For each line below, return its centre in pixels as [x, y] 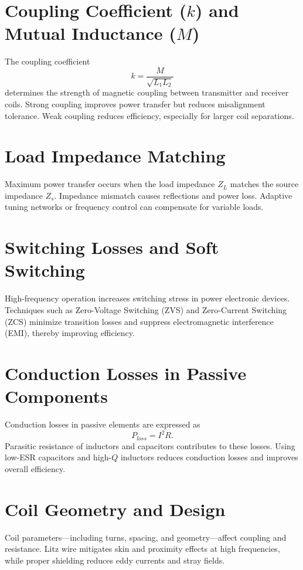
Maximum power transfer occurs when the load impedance [110, 184]
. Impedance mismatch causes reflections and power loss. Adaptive [173, 195]
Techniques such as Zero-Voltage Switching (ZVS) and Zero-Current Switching [146, 309]
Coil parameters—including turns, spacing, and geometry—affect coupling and [146, 537]
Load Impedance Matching [115, 156]
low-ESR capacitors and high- [58, 457]
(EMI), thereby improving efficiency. [70, 333]
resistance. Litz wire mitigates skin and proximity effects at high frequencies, [142, 549]
